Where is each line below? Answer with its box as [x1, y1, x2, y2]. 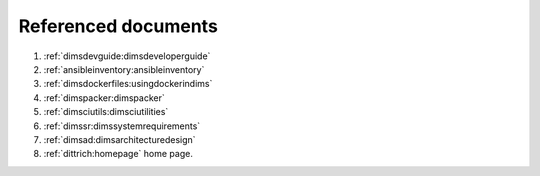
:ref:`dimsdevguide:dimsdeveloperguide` [43, 50, 211, 62]
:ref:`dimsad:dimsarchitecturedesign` [43, 133, 196, 145]
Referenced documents [18, 15, 219, 37]
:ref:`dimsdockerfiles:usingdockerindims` [43, 78, 213, 90]
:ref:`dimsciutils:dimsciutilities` [43, 106, 169, 118]
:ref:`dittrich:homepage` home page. [43, 148, 194, 160]
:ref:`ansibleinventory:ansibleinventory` [43, 63, 205, 75]
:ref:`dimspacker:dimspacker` [43, 91, 165, 104]
